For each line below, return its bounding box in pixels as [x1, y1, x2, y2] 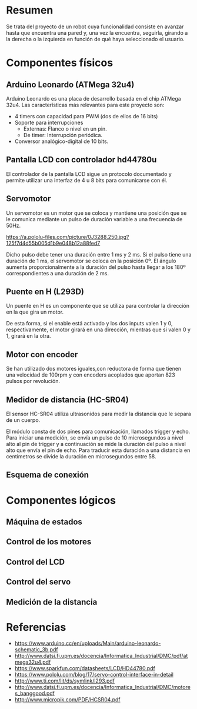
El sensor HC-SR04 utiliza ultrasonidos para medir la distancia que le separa [6, 410, 191, 417]
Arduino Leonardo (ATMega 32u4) [6, 79, 135, 89]
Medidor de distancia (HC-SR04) [6, 395, 129, 405]
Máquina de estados [6, 517, 82, 527]
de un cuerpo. [6, 417, 41, 424]
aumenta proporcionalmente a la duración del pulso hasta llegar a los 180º [6, 263, 186, 271]
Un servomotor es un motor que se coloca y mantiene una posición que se [6, 209, 187, 217]
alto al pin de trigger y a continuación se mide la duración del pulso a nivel [6, 441, 186, 447]
